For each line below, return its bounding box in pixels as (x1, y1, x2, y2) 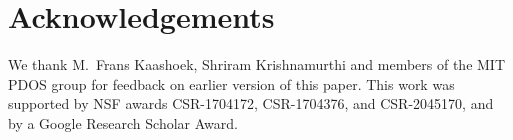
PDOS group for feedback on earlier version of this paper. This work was (8, 73, 455, 94)
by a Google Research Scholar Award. (8, 112, 238, 133)
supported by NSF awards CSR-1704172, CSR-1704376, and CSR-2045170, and (8, 93, 494, 114)
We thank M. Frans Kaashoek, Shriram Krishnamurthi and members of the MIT (8, 54, 506, 75)
